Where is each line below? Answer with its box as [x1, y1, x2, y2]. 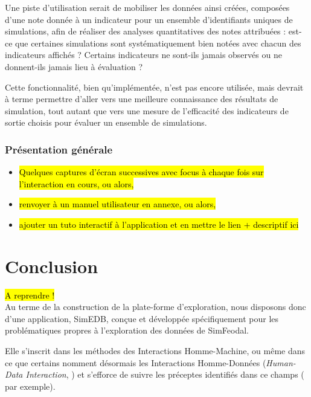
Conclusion [5, 253, 98, 278]
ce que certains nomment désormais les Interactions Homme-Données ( [5, 356, 266, 369]
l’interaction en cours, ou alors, [19, 177, 134, 190]
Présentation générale [5, 141, 113, 157]
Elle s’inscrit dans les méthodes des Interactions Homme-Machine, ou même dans [5, 344, 306, 357]
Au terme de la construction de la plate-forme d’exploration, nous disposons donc [5, 300, 306, 313]
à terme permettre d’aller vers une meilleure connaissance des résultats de [5, 92, 278, 105]
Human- [266, 356, 296, 369]
